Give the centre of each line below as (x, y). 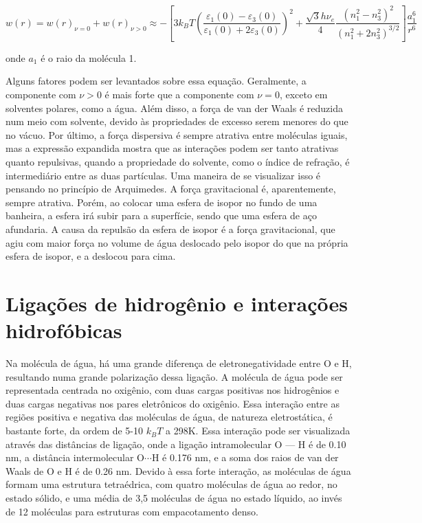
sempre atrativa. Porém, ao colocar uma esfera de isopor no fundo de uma (162, 202)
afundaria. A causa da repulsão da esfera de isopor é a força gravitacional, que (170, 229)
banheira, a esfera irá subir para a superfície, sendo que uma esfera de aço (161, 215)
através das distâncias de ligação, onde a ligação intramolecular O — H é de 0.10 (176, 444)
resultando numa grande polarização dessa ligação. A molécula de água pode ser (174, 376)
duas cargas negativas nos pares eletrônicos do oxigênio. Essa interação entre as (173, 403)
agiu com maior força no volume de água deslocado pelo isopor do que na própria (177, 242)
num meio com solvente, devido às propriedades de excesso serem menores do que (177, 121)
